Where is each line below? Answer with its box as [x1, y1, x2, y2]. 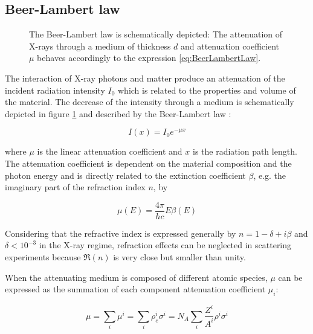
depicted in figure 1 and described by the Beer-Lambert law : [5, 107, 231, 120]
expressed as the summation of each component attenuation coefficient [5, 283, 266, 295]
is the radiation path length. [193, 145, 297, 158]
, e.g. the [253, 169, 286, 181]
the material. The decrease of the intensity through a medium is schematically [5, 95, 294, 108]
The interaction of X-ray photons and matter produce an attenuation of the [5, 71, 285, 84]
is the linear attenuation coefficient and [37, 145, 182, 158]
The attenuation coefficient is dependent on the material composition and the [5, 156, 292, 169]
